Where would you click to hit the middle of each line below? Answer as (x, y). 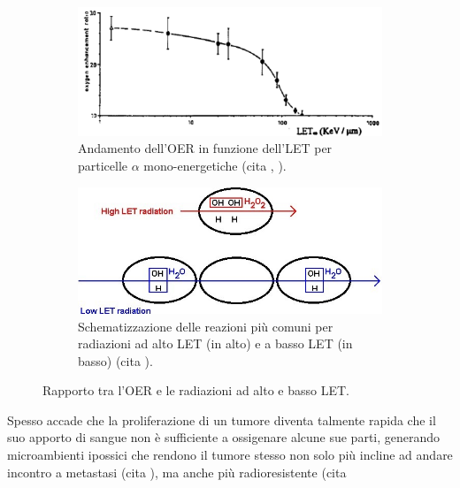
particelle (103, 165)
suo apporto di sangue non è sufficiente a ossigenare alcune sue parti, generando (224, 437)
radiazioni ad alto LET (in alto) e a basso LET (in (215, 343)
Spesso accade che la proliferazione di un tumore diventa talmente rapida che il (222, 419)
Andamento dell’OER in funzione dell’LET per (205, 148)
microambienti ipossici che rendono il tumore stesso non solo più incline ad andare (230, 455)
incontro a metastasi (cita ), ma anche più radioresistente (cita (177, 472)
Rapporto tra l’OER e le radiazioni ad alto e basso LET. (196, 390)
